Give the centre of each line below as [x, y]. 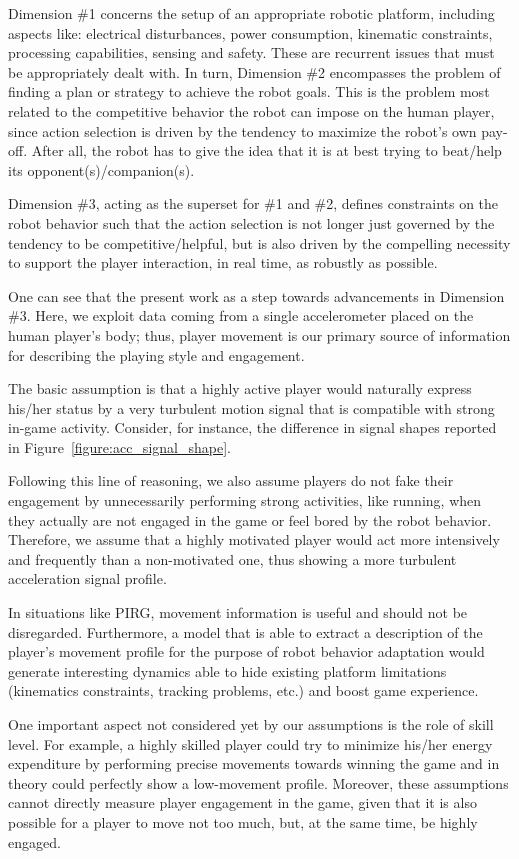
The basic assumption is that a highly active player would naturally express [240, 388]
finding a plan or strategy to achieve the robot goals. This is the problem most [249, 91]
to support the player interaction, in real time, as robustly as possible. [223, 262]
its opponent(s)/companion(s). [101, 169]
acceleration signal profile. [87, 578]
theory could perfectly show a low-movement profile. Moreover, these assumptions [258, 782]
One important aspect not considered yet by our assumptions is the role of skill [251, 724]
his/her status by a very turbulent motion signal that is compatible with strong [251, 407]
